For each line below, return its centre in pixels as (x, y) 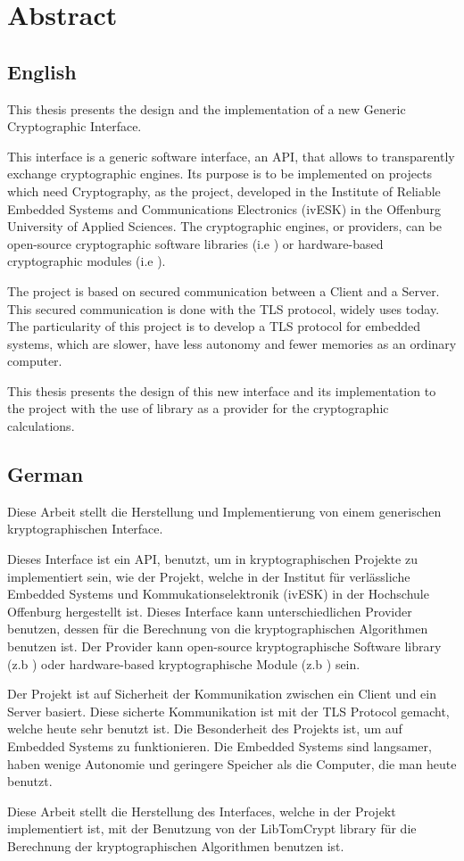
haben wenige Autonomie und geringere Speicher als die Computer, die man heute (232, 763)
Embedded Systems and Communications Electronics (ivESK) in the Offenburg (224, 208)
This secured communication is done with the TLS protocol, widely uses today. (224, 308)
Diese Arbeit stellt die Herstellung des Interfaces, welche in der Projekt (202, 811)
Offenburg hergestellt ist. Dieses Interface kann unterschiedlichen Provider (210, 611)
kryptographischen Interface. (85, 529)
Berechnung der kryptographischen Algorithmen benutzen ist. (176, 845)
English (42, 71)
